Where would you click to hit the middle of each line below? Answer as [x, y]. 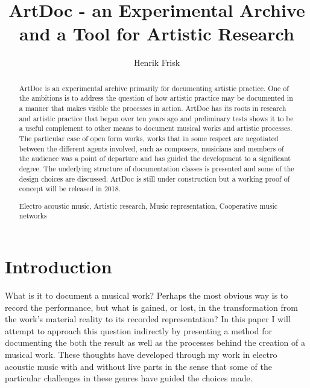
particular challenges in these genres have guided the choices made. [129, 378]
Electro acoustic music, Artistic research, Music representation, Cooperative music [148, 205]
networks [33, 216]
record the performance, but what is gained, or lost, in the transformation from [151, 307]
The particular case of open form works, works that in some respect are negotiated [149, 138]
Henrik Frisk [157, 62]
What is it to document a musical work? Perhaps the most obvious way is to [147, 295]
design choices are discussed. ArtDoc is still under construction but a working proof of [154, 178]
